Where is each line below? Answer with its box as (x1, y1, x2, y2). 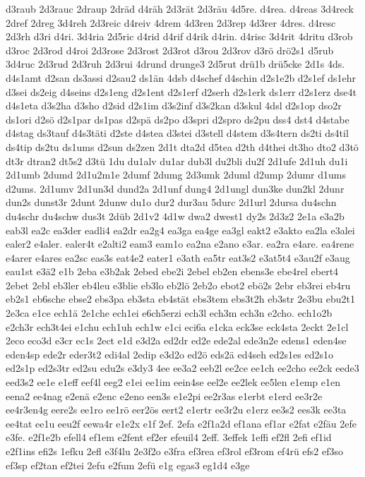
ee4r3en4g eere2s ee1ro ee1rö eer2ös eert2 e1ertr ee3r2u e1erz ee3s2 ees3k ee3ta (6, 402, 347, 417)
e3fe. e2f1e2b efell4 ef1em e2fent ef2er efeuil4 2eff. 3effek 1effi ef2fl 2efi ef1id (6, 430, 332, 445)
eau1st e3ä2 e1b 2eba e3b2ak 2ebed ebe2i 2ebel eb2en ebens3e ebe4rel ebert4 (6, 264, 339, 279)
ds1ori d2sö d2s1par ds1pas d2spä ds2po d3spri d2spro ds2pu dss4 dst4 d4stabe (6, 111, 349, 126)
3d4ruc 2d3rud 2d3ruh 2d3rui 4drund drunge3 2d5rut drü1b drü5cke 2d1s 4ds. (6, 56, 345, 71)
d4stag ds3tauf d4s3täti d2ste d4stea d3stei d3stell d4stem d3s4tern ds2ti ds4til (6, 126, 349, 140)
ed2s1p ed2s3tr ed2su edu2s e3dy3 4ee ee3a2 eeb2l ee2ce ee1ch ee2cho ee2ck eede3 (6, 361, 359, 375)
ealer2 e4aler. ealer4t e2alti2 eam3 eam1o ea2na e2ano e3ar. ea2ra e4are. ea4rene (6, 236, 354, 251)
